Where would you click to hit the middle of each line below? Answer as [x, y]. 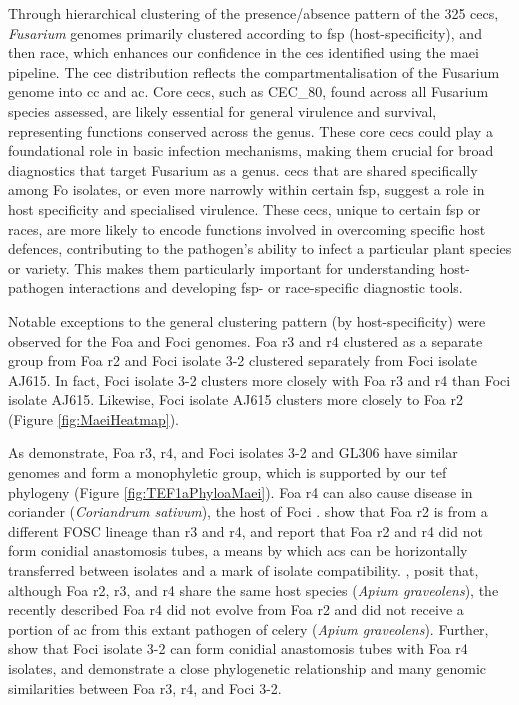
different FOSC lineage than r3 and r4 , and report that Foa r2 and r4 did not [245, 530]
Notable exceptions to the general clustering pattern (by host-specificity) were [247, 320]
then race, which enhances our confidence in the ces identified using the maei [243, 52]
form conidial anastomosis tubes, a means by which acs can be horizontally [238, 550]
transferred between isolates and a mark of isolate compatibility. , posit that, [243, 570]
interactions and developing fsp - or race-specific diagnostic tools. [265, 287]
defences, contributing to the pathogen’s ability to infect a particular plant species [260, 248]
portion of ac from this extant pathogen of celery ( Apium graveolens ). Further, [248, 628]
